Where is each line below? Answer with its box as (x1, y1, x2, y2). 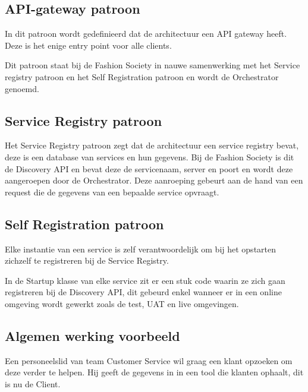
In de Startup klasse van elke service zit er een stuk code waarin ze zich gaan (5, 274, 285, 286)
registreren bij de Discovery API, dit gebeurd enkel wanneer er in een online (5, 286, 282, 298)
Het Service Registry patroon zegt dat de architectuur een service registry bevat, (5, 139, 299, 151)
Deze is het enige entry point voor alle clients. (5, 39, 172, 51)
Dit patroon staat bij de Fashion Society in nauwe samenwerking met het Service (5, 59, 300, 71)
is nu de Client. (5, 377, 61, 390)
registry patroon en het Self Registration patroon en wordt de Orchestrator (5, 70, 279, 83)
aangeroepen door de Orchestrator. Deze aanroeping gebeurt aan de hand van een (5, 174, 303, 186)
